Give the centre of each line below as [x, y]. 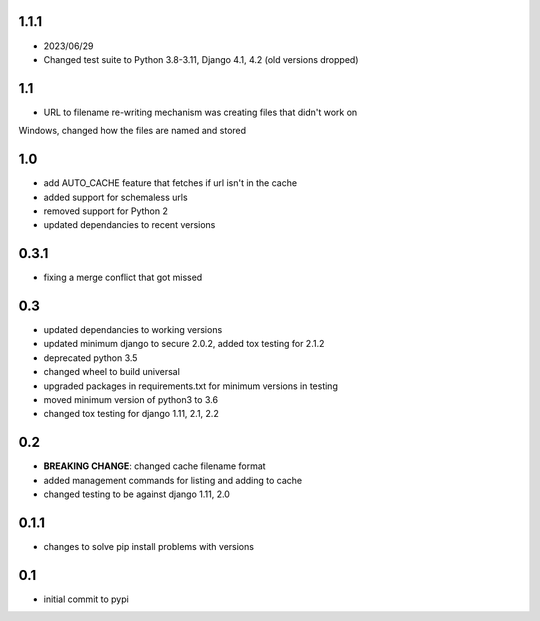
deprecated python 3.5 [90, 357]
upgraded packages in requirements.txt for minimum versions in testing [191, 386]
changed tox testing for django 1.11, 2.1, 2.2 [131, 414]
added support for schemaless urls [116, 197]
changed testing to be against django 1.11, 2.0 [136, 494]
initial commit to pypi [86, 599]
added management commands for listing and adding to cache [173, 480]
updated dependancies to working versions [133, 330]
